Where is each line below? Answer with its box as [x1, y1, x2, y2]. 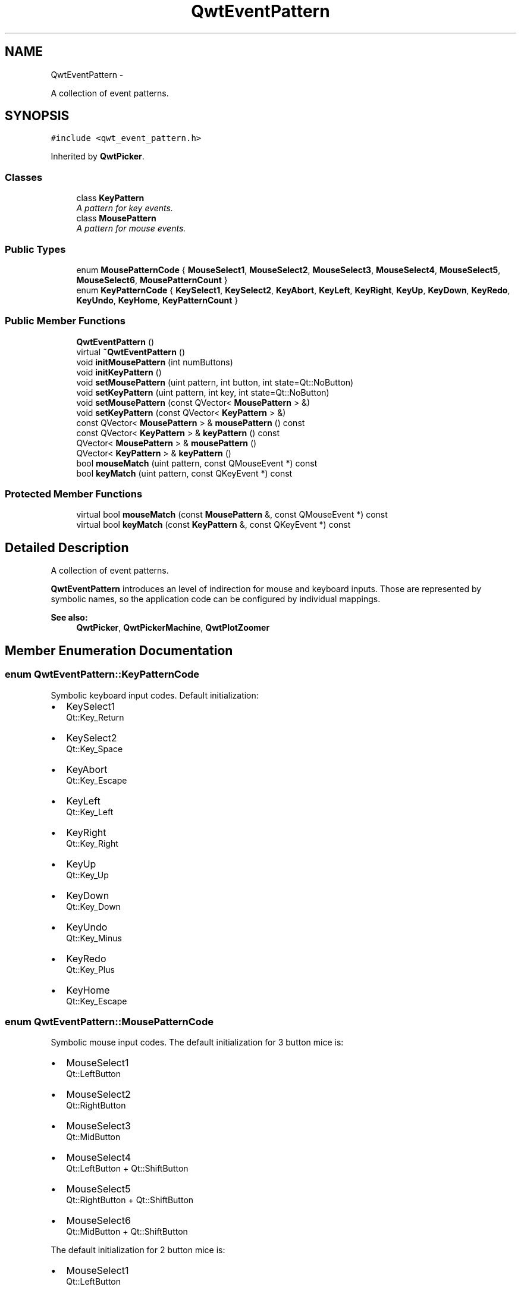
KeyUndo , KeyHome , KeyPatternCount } [76, 295, 238, 305]
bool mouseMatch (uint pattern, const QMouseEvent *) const [76, 458, 318, 468]
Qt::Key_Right [66, 838, 118, 848]
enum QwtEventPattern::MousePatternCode [5, 1015, 214, 1028]
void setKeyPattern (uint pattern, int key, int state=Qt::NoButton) [76, 387, 329, 397]
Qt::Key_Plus [66, 964, 115, 975]
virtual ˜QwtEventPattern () [76, 346, 186, 357]
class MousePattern [76, 213, 156, 224]
